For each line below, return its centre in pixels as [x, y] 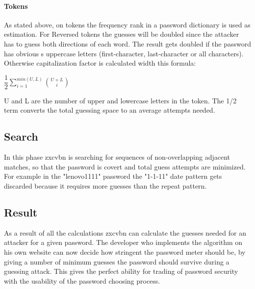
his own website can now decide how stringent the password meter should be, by [125, 252]
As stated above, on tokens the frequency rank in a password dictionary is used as [127, 24]
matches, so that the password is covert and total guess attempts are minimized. [125, 166]
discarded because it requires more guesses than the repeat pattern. [105, 186]
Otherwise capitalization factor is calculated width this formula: [100, 63]
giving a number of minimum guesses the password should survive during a [117, 261]
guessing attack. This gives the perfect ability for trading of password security [121, 271]
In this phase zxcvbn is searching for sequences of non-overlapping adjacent [117, 157]
